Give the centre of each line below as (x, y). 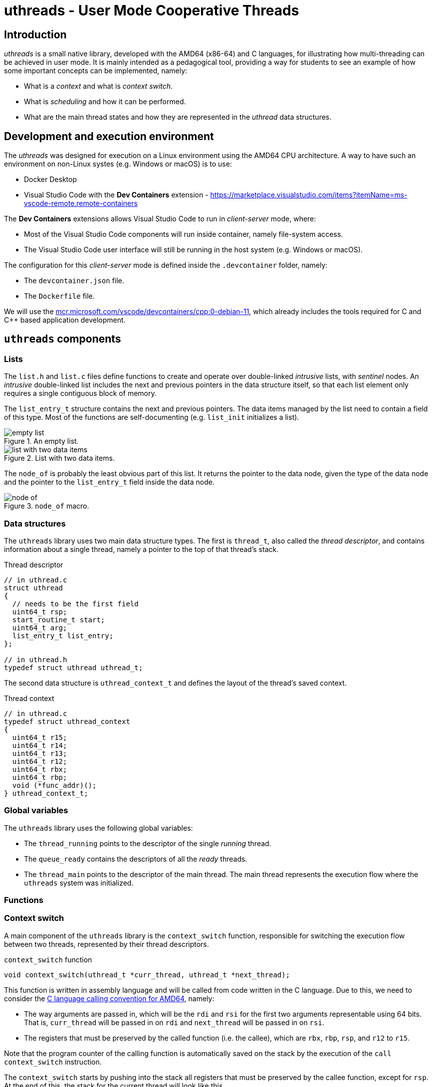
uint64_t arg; (40, 628)
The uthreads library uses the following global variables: (99, 828)
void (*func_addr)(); (54, 785)
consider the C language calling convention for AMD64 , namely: (109, 998)
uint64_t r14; (40, 745)
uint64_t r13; (40, 753)
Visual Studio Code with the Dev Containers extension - (116, 195)
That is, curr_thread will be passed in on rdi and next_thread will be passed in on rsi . (174, 1022)
